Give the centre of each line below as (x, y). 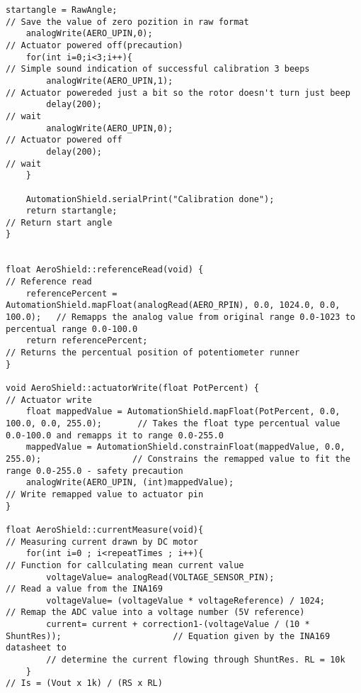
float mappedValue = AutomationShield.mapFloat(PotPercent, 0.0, (183, 412)
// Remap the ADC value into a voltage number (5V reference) (155, 612)
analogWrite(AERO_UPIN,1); (110, 81)
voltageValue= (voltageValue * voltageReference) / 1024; (186, 600)
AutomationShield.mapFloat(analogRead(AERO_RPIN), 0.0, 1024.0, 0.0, (173, 305)
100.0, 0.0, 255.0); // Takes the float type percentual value (173, 423)
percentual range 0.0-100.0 (72, 329)
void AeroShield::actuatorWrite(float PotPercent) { (132, 388)
